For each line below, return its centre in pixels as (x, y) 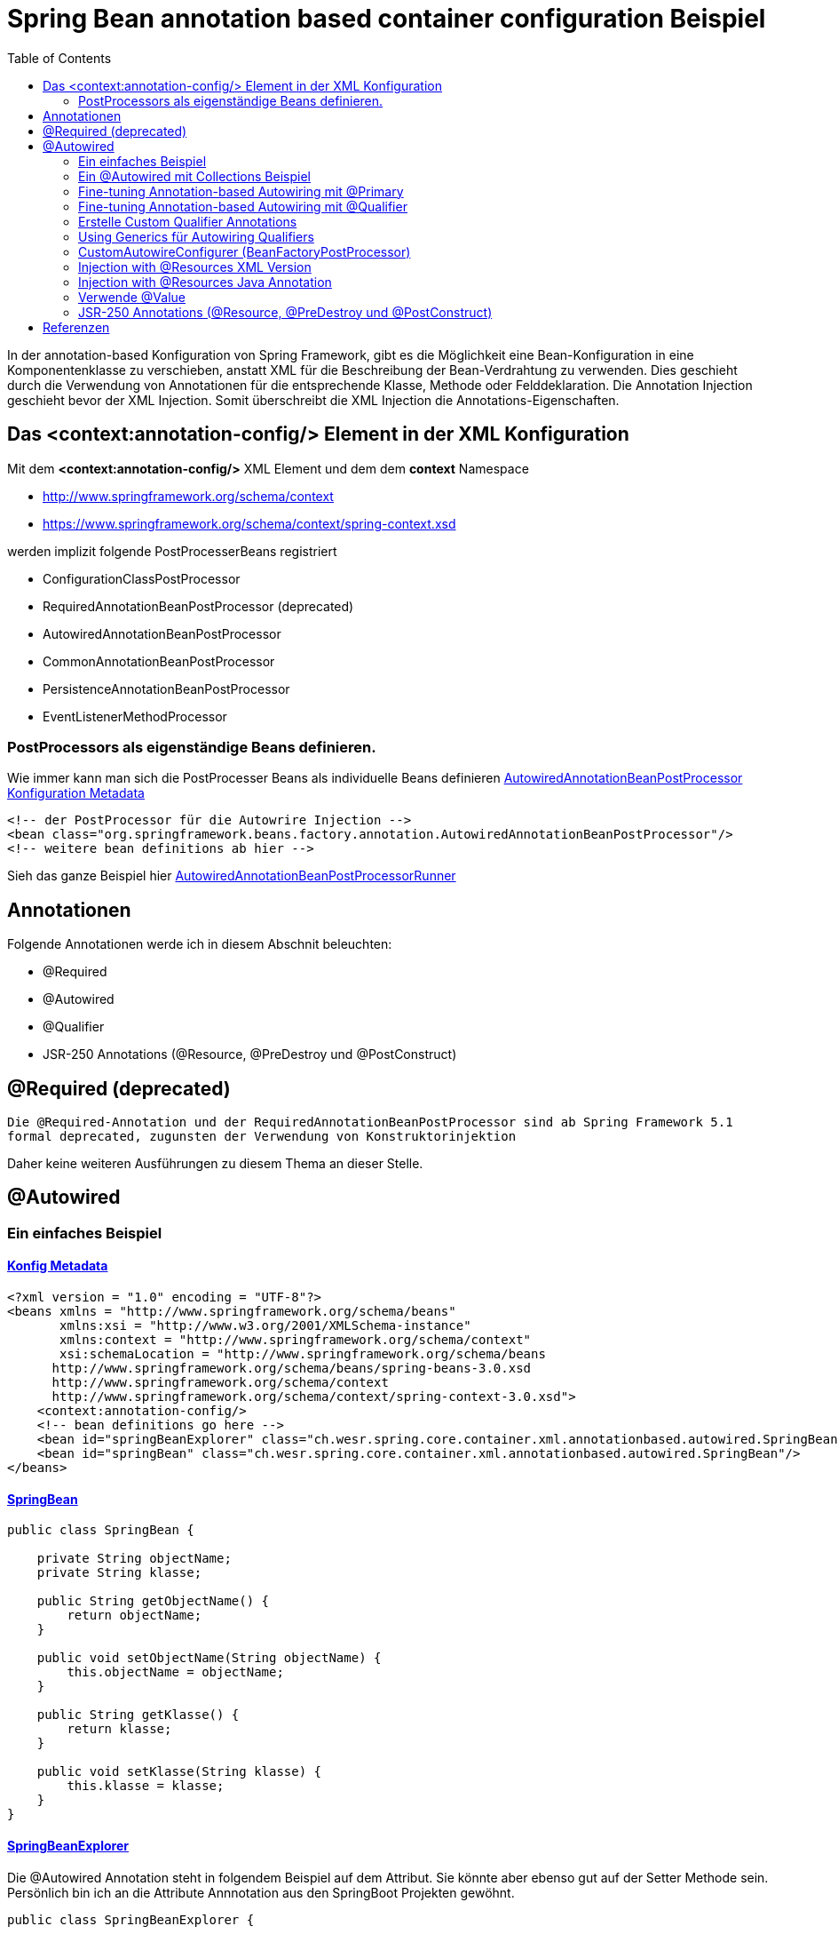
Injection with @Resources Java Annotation (205, 282)
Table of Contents (59, 58)
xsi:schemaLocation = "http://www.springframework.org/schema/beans (303, 1354)
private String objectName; (134, 1559)
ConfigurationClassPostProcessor (142, 578)
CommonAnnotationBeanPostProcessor (159, 661)
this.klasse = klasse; (146, 1786)
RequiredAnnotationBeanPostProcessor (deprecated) (198, 606)
